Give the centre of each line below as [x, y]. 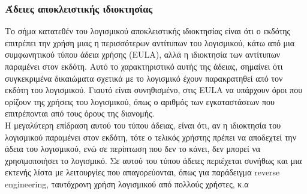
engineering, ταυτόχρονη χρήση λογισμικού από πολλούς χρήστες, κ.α [127, 183]
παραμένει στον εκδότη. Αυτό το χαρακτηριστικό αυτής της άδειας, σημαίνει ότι [144, 66]
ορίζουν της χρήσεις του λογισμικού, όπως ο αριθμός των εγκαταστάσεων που [140, 101]
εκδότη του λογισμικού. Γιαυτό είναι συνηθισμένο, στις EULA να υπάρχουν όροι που [154, 90]
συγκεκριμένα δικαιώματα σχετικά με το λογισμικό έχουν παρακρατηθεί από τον [144, 78]
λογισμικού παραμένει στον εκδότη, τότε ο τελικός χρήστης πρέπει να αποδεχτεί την [151, 137]
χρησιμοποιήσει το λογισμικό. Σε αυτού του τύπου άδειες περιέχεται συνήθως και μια [153, 160]
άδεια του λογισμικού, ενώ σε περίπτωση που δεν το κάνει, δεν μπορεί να [133, 149]
